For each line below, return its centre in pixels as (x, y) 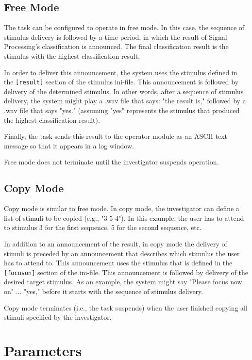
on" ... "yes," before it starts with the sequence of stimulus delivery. (104, 291)
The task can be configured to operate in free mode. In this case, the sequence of (124, 27)
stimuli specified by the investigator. (58, 317)
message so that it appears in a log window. (69, 145)
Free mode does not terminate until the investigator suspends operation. (111, 162)
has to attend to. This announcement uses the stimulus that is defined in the (118, 263)
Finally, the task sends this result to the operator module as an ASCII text (116, 136)
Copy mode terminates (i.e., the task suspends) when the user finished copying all (126, 307)
